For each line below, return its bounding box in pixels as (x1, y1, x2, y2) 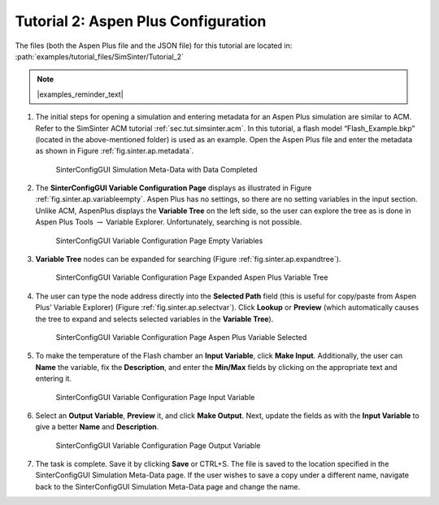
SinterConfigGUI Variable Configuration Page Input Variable (55, 392, 255, 402)
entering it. (35, 374, 72, 384)
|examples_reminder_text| (37, 89, 124, 99)
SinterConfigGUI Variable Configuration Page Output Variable (55, 440, 261, 451)
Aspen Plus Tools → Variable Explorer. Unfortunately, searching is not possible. (35, 217, 302, 227)
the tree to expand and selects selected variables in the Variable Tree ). (35, 314, 274, 324)
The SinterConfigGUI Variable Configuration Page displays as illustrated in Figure (35, 183, 312, 193)
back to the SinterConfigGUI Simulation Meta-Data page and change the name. (35, 481, 301, 491)
